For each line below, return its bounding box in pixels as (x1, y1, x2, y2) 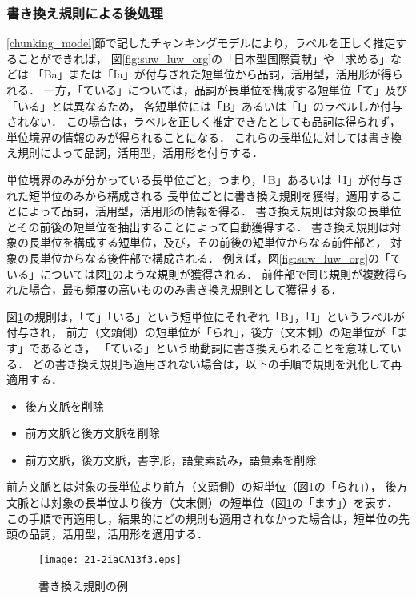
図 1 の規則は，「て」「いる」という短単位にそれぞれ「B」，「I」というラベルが (6, 308, 405, 324)
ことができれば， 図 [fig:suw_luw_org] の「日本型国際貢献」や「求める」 (17, 50, 391, 66)
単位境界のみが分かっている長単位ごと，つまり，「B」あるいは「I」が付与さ (6, 171, 403, 187)
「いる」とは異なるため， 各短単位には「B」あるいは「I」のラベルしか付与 (6, 97, 402, 114)
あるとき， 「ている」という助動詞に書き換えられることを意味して (39, 339, 390, 356)
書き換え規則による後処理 (6, 2, 163, 22)
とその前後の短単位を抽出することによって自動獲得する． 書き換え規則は (6, 218, 390, 235)
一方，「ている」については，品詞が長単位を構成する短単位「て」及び (43, 82, 407, 98)
